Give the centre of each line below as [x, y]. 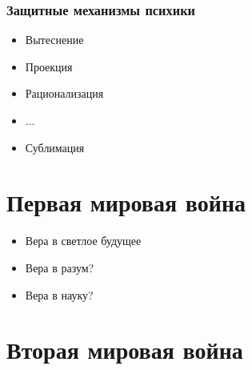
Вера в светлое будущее [83, 241]
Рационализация [64, 93]
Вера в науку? [59, 294]
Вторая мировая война [125, 350]
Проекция [49, 66]
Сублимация [55, 147]
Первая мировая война [126, 202]
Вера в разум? [60, 267]
